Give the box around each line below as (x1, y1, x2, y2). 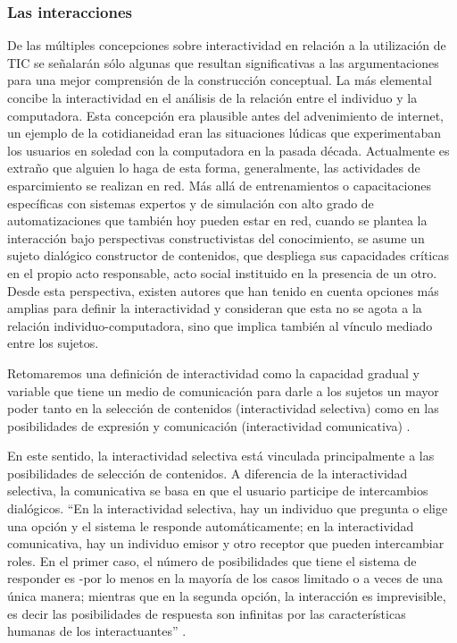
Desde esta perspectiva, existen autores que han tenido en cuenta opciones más (7, 281, 439, 300)
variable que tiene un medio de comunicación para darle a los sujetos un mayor (7, 381, 439, 400)
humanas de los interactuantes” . (7, 622, 187, 640)
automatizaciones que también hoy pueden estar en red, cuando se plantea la (7, 211, 428, 230)
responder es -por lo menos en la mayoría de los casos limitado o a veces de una (7, 569, 443, 588)
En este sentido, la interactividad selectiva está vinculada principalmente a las (7, 446, 435, 465)
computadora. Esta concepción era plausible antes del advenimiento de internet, (7, 106, 444, 124)
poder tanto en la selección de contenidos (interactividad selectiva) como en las (7, 399, 439, 418)
